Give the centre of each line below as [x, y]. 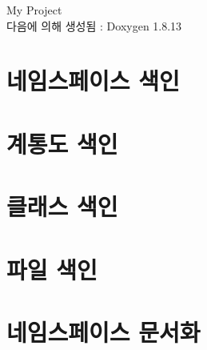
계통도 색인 [62, 143]
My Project [34, 10]
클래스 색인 [62, 206]
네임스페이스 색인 [93, 80]
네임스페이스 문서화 [103, 331]
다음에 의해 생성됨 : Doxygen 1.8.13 [94, 25]
